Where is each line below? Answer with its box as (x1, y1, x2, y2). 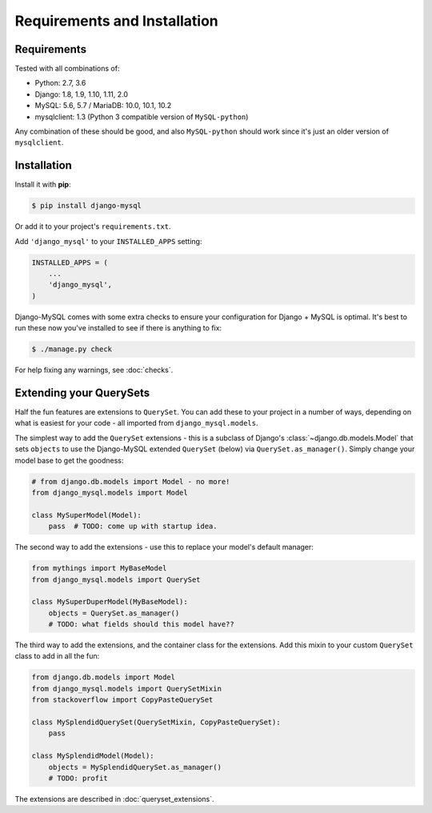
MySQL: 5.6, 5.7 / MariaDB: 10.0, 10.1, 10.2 (34, 101, 172, 110)
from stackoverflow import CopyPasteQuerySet (31, 695, 214, 704)
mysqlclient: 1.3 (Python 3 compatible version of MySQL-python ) (34, 112, 249, 122)
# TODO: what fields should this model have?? (48, 620, 235, 629)
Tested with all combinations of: (14, 64, 120, 74)
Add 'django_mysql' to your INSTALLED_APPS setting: (14, 236, 202, 246)
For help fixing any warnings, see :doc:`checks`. (14, 365, 174, 375)
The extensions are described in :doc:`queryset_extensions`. (14, 794, 215, 803)
